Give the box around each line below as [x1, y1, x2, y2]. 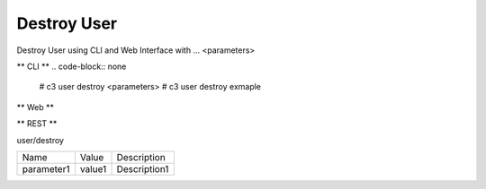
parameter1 [22, 162, 70, 175]
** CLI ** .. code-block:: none [16, 61, 127, 72]
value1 [79, 162, 107, 175]
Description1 [116, 162, 169, 175]
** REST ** [16, 118, 58, 129]
